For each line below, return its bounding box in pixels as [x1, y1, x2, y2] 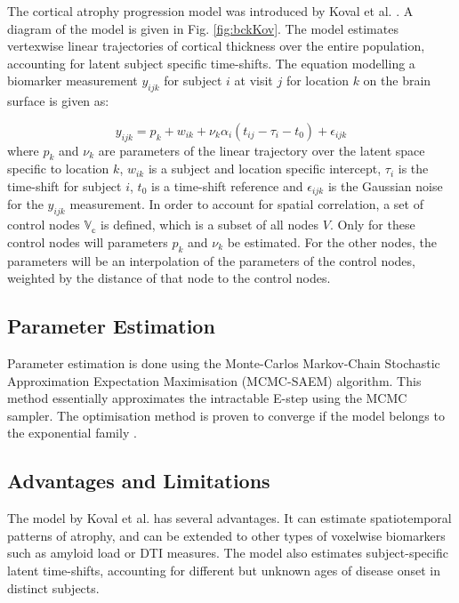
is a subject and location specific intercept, [148, 159, 382, 178]
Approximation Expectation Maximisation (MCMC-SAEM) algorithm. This [7, 371, 422, 390]
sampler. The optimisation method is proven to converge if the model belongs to [7, 406, 445, 424]
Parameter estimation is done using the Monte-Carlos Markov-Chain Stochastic [7, 353, 440, 372]
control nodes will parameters [7, 232, 168, 251]
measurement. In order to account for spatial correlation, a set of [69, 195, 423, 213]
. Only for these [329, 215, 415, 234]
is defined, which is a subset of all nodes [101, 215, 319, 234]
